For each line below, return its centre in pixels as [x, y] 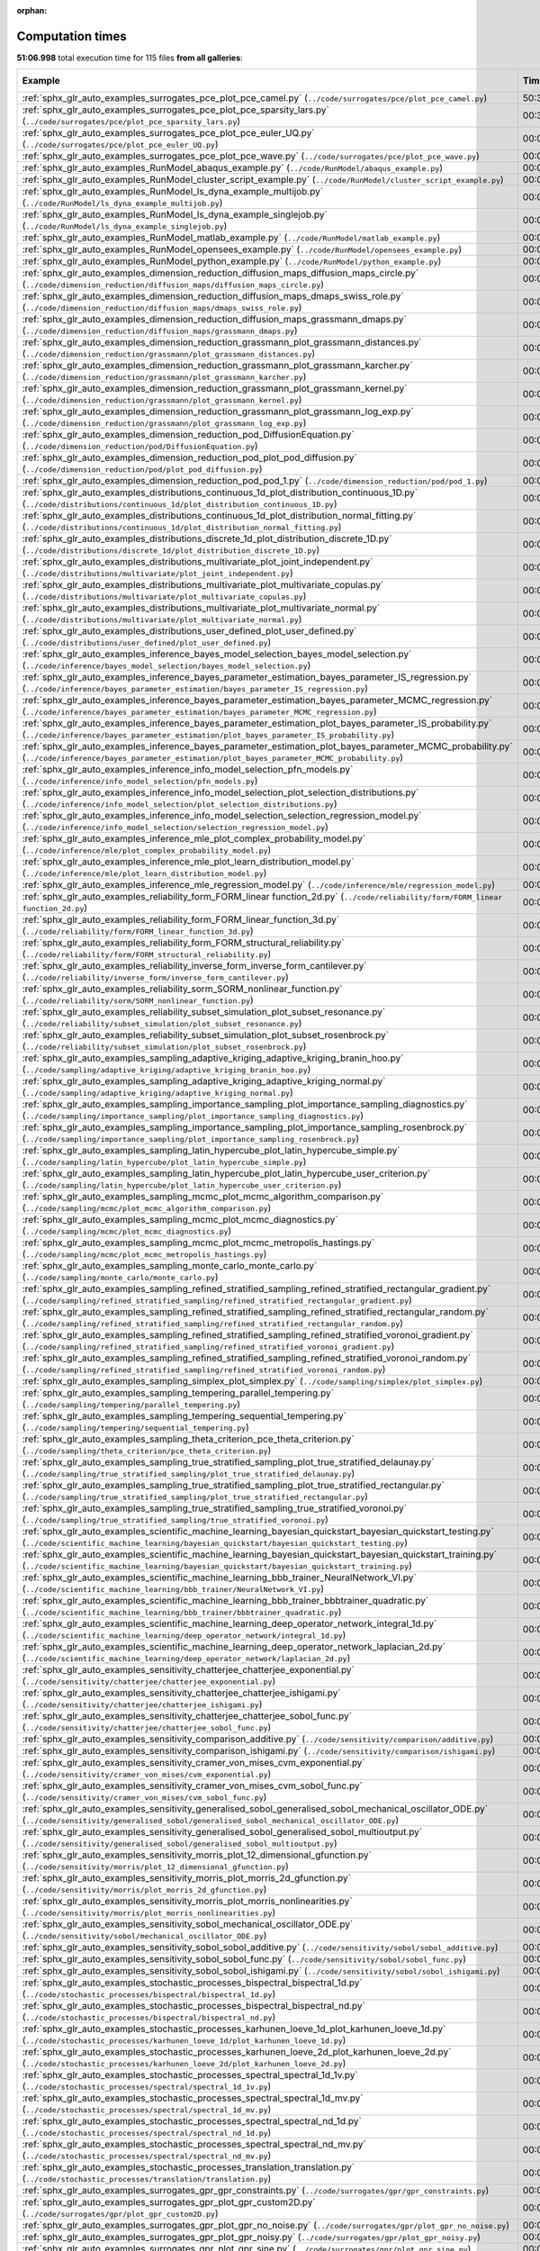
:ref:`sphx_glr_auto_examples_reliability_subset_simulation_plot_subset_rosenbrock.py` [205, 1035]
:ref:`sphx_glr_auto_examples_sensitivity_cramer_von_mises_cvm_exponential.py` [194, 1763]
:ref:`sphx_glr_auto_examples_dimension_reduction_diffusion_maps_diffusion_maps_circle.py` [220, 273]
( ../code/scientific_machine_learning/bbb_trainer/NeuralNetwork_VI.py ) [173, 1589]
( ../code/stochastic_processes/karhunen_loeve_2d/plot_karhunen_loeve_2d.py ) [184, 2064]
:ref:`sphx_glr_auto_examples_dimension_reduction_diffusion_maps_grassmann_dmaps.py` [214, 320]
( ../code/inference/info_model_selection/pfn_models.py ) [140, 781]
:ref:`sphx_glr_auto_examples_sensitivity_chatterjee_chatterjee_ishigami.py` [181, 1693]
